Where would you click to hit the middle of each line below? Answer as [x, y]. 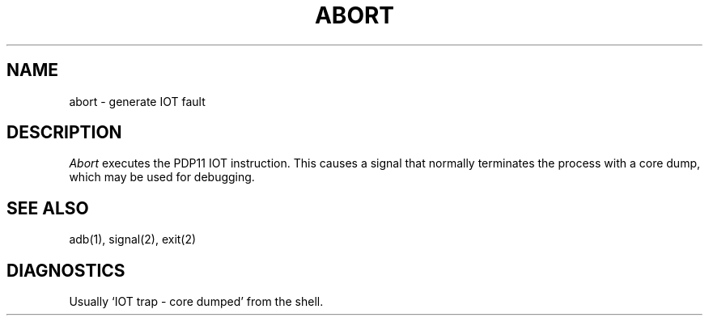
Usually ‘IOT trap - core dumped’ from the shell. [196, 302]
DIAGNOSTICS [66, 270]
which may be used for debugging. [162, 177]
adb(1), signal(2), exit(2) [133, 239]
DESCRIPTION [64, 133]
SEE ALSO [48, 208]
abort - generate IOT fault [137, 101]
